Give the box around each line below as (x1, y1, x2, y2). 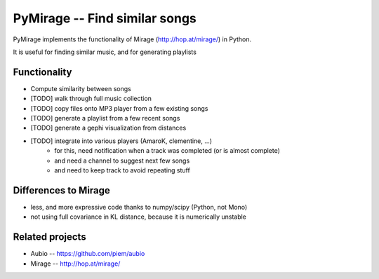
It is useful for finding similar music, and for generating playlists (13, 48, 197, 56)
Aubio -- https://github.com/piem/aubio (30, 250, 145, 258)
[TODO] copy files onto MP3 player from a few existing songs (30, 104, 208, 112)
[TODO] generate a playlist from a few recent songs (30, 114, 180, 123)
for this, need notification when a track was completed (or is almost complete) (54, 147, 281, 155)
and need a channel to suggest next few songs (54, 156, 190, 165)
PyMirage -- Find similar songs (13, 11, 197, 26)
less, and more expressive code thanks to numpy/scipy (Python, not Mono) (30, 203, 248, 211)
